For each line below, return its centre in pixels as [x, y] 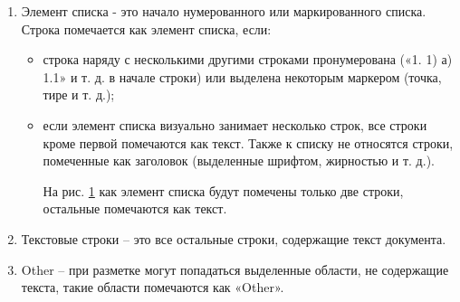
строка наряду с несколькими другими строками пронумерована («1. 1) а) [248, 59]
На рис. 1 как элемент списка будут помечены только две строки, [223, 190]
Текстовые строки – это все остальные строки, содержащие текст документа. [234, 238]
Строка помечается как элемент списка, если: [146, 28]
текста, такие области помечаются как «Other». [153, 287]
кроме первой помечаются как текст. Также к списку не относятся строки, [248, 142]
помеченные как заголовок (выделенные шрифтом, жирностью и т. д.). [239, 160]
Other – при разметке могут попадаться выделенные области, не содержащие [235, 269]
